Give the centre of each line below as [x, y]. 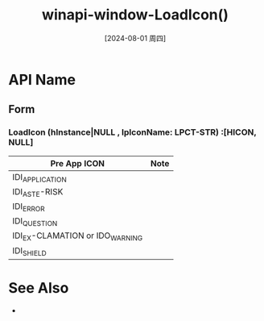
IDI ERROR [29, 207]
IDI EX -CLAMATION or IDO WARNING [78, 236]
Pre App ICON [78, 163]
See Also [39, 288]
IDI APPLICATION [39, 177]
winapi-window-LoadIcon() [135, 15]
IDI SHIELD [29, 251]
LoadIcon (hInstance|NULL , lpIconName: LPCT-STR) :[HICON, [132, 132]
